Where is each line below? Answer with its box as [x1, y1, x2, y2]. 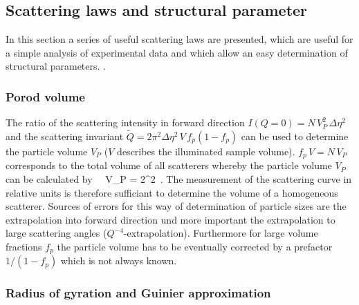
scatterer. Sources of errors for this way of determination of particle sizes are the [6, 199, 347, 213]
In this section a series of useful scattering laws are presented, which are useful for [6, 32, 353, 46]
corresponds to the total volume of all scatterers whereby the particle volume [6, 158, 332, 173]
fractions [6, 239, 42, 254]
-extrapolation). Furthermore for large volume [123, 226, 318, 240]
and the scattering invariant [6, 129, 124, 144]
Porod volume [6, 88, 85, 105]
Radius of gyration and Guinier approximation [6, 284, 271, 302]
